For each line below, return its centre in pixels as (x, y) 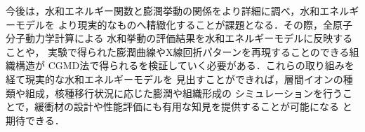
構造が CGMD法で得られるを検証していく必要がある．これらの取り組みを (185, 65)
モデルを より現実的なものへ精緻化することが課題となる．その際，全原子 (184, 24)
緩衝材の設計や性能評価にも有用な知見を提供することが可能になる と (193, 107)
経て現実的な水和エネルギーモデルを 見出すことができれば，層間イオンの (174, 79)
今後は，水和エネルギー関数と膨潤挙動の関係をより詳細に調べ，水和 (163, 10)
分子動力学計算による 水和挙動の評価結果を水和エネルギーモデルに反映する (179, 38)
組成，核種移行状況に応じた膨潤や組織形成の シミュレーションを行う (184, 93)
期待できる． (35, 120)
